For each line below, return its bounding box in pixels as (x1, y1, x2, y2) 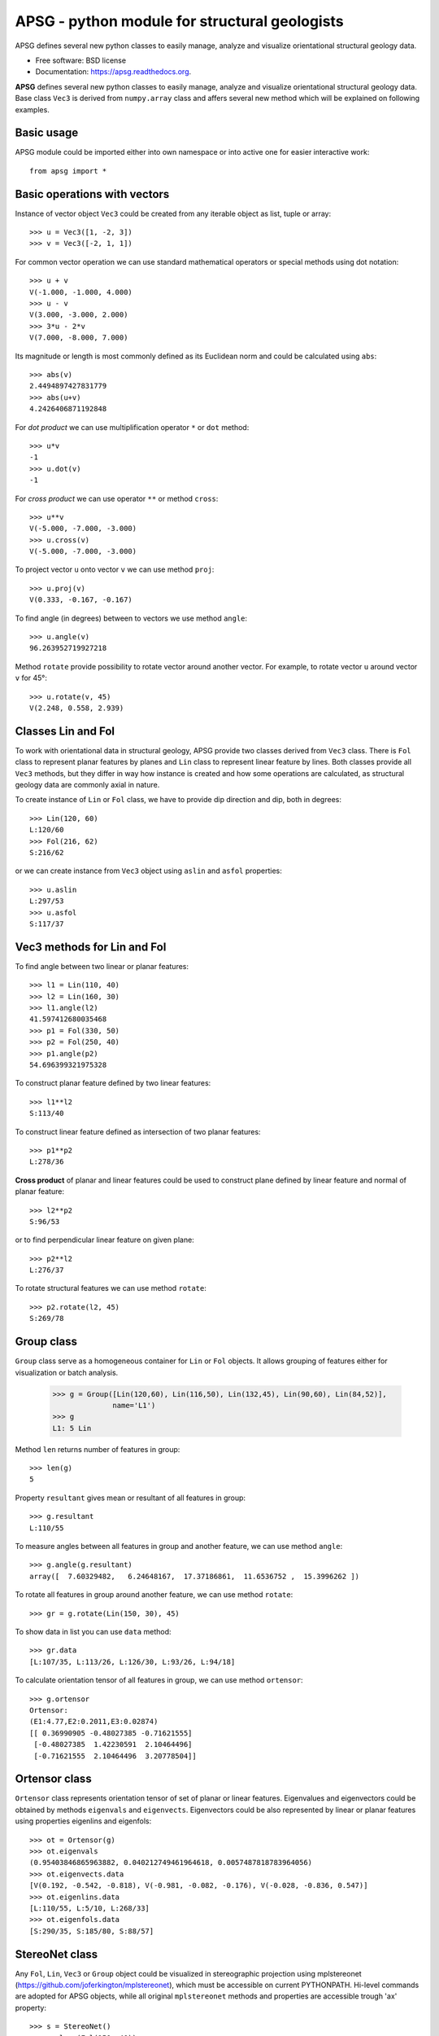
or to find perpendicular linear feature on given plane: (15, 1235, 194, 1245)
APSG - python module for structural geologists (15, 12, 345, 30)
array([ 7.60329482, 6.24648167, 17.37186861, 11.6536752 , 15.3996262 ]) (29, 1572, 360, 1581)
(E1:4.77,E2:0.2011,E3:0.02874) (29, 1717, 159, 1727)
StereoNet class (15, 1947, 98, 1961)
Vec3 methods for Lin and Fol (15, 940, 167, 954)
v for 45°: (15, 673, 48, 683)
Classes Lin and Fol (15, 724, 115, 738)
